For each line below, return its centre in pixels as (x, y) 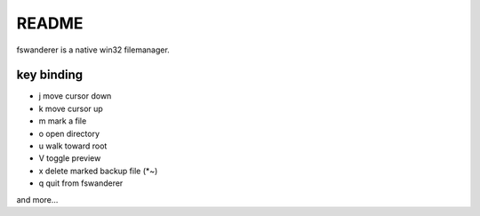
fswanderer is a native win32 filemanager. (93, 50)
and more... (37, 199)
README (50, 23)
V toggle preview (70, 158)
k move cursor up (71, 108)
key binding (50, 75)
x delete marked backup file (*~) (98, 171)
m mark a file (63, 121)
